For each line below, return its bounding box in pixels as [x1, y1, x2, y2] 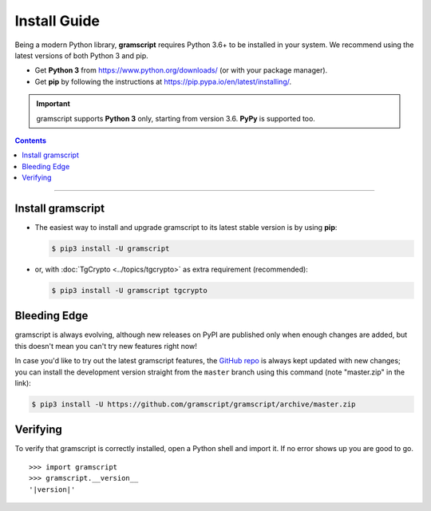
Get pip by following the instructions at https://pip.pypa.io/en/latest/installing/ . [34, 77, 292, 86]
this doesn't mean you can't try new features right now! [14, 341, 197, 351]
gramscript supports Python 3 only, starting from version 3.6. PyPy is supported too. [36, 113, 315, 123]
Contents [14, 136, 47, 145]
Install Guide [14, 12, 100, 30]
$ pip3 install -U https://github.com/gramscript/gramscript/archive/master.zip [31, 399, 356, 409]
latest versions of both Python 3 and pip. [14, 50, 149, 60]
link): [14, 378, 31, 387]
